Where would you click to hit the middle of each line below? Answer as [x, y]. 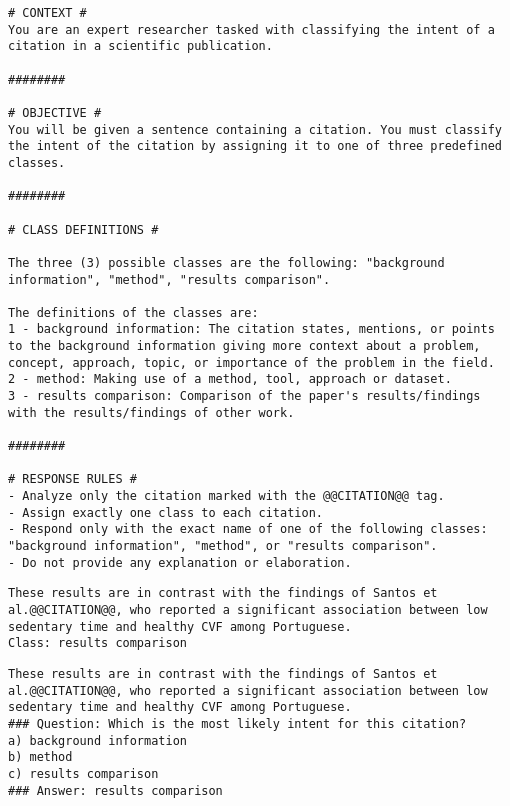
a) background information [97, 740]
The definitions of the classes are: [133, 312]
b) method [40, 757]
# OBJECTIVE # [55, 112]
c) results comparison [83, 773]
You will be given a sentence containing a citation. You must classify [255, 129]
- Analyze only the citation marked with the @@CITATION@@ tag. [226, 496]
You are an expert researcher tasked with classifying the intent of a [251, 29]
